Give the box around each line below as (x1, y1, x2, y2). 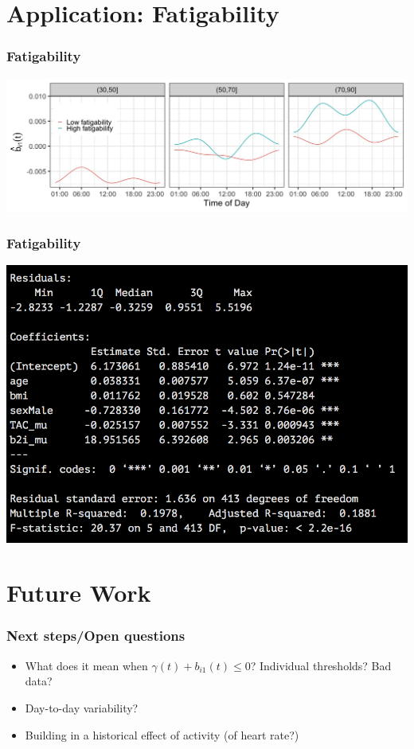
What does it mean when (25, 657, 148, 673)
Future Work (6, 576, 151, 609)
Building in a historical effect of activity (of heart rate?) (25, 726, 299, 743)
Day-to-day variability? (25, 699, 139, 716)
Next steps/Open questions (6, 626, 186, 646)
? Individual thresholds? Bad (250, 657, 392, 673)
